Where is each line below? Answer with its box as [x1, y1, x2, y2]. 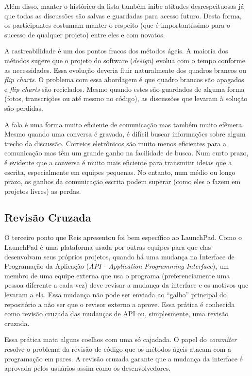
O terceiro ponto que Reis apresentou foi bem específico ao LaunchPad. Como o [4, 232, 242, 242]
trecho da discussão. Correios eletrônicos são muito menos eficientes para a [4, 138, 226, 148]
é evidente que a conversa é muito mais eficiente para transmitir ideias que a [4, 157, 232, 167]
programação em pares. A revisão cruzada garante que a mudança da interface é [4, 353, 243, 363]
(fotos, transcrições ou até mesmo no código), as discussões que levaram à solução [4, 93, 248, 103]
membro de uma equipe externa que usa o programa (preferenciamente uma [4, 270, 230, 280]
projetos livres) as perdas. [4, 186, 81, 196]
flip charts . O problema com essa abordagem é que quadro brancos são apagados [4, 74, 244, 85]
